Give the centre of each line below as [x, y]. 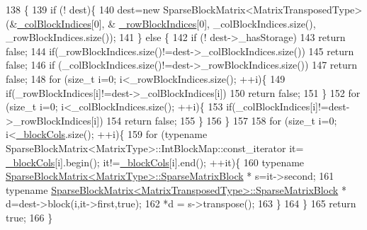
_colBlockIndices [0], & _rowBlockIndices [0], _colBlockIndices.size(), [166, 23]
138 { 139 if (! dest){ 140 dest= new [83, 9]
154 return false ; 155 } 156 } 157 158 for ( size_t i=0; [222, 120]
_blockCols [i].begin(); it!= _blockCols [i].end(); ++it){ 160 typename [155, 162]
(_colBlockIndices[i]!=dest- [291, 107]
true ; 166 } [29, 217]
